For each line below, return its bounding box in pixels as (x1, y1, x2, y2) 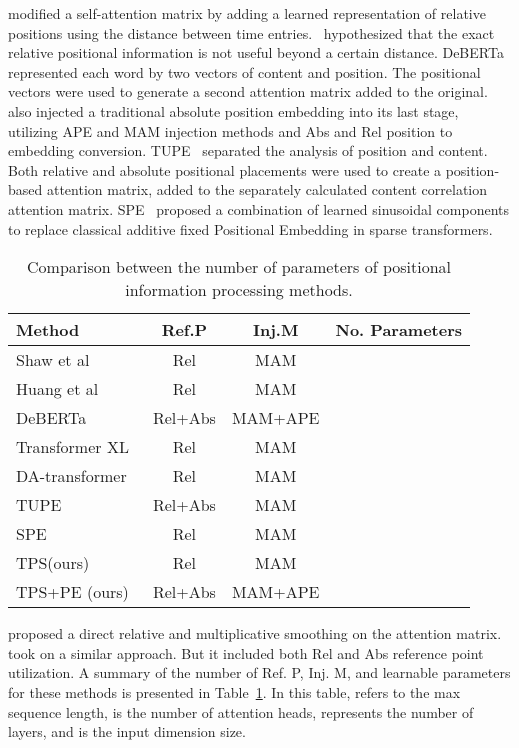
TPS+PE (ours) (16, 580, 129, 604)
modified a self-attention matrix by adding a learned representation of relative (8, 3, 486, 23)
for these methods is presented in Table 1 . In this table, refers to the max (8, 681, 461, 702)
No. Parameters (335, 318, 463, 342)
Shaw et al (16, 348, 90, 372)
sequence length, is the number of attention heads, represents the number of (8, 701, 474, 722)
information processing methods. (125, 278, 353, 302)
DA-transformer (16, 464, 127, 488)
